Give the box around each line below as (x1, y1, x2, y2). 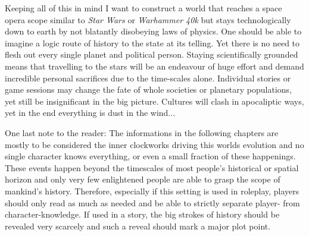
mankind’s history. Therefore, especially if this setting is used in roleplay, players (5, 184, 299, 197)
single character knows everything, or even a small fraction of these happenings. (5, 150, 296, 162)
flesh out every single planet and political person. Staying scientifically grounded (5, 48, 298, 61)
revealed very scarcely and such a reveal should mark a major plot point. (5, 219, 271, 232)
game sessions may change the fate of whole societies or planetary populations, (5, 83, 292, 96)
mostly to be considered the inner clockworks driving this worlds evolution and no (5, 138, 304, 150)
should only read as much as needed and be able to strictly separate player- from (5, 196, 300, 209)
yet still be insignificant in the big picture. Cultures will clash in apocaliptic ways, (5, 95, 304, 107)
